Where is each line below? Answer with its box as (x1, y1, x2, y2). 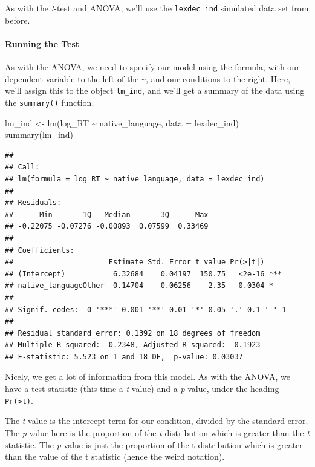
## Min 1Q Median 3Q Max (5, 210, 209, 219)
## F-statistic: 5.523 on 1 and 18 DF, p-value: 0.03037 (5, 352, 243, 361)
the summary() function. (5, 96, 94, 108)
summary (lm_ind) (5, 128, 73, 141)
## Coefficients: (5, 246, 74, 255)
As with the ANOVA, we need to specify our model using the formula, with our (5, 60, 300, 73)
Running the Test (5, 37, 80, 50)
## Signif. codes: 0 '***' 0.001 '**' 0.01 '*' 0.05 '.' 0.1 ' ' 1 (5, 305, 287, 314)
